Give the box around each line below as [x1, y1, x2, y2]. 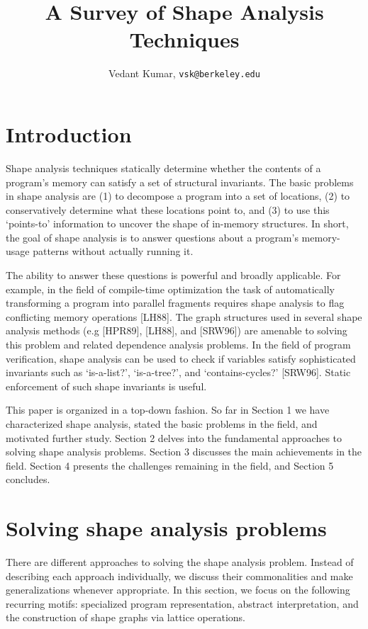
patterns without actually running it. [33, 244, 194, 259]
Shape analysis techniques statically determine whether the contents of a [6, 160, 321, 175]
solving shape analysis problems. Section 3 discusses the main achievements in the [6, 444, 362, 459]
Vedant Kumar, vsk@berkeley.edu [108, 66, 260, 81]
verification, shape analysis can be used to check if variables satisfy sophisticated [6, 351, 356, 365]
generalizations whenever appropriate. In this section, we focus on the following [6, 582, 350, 597]
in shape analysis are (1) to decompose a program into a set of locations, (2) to [6, 188, 350, 203]
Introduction [6, 119, 132, 148]
